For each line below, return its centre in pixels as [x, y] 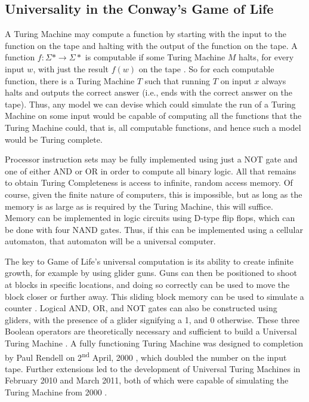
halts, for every [266, 57]
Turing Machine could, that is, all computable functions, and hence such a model [153, 127]
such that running [177, 80]
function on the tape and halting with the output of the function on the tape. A [151, 45]
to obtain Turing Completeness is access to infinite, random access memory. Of [149, 182]
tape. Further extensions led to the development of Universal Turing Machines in [153, 368]
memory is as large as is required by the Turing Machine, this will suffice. [139, 206]
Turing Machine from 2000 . [56, 392]
